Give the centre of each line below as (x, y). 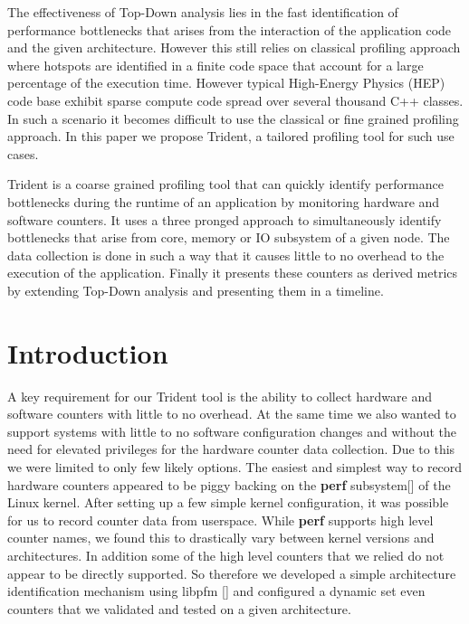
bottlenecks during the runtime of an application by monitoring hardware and (224, 201)
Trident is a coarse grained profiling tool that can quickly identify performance (225, 184)
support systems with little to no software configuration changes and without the (232, 431)
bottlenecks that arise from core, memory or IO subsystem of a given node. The (229, 237)
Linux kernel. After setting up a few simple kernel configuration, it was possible (228, 502)
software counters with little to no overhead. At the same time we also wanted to (232, 414)
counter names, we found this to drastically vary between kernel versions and (221, 538)
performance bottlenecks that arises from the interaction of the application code (230, 29)
